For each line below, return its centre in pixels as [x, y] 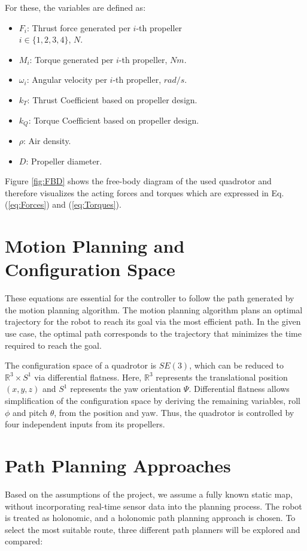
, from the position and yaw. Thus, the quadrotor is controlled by [174, 412]
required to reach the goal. [53, 345]
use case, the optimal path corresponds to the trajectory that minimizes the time [153, 333]
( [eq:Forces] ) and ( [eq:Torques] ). [63, 204]
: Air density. [47, 141]
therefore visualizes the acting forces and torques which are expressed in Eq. [145, 192]
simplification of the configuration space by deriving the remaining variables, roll [153, 401]
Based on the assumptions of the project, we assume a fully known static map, [149, 494]
